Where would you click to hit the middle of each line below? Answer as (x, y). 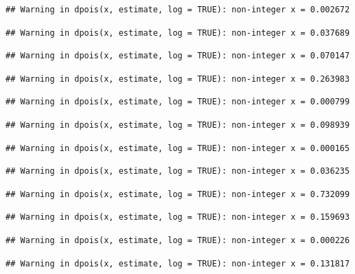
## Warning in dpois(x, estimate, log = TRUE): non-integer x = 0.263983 (178, 79)
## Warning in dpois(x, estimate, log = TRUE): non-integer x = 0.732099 (178, 194)
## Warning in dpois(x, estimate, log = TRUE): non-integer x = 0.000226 (178, 240)
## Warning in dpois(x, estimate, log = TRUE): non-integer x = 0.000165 (178, 148)
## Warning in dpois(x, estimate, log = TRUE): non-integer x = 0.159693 (178, 217)
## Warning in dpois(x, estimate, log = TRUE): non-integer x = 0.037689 (178, 33)
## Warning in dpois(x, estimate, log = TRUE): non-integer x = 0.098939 (178, 125)
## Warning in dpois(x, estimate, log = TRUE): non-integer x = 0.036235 (178, 171)
